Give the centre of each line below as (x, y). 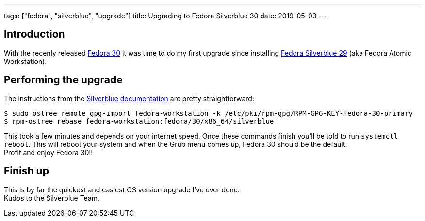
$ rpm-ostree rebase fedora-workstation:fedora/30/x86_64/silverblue (139, 121)
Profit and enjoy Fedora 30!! (49, 152)
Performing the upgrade (63, 80)
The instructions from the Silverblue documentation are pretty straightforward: (129, 98)
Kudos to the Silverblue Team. (52, 198)
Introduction (34, 34)
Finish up (26, 171)
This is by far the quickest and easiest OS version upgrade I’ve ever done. (122, 189)
